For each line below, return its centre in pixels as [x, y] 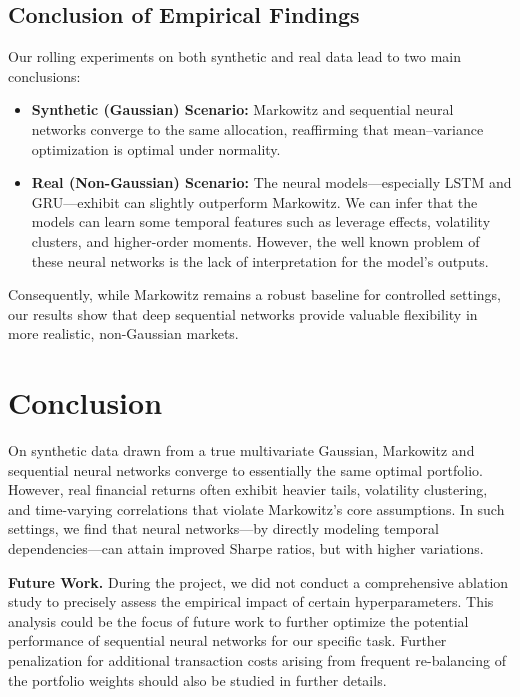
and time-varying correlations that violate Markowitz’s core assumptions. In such [256, 508]
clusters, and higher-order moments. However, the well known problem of [255, 240]
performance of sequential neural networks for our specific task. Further [227, 640]
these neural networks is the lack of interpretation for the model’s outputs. [260, 260]
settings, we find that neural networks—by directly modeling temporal [223, 528]
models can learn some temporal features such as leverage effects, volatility [261, 221]
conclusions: [44, 75]
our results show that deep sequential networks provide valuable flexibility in [243, 313]
